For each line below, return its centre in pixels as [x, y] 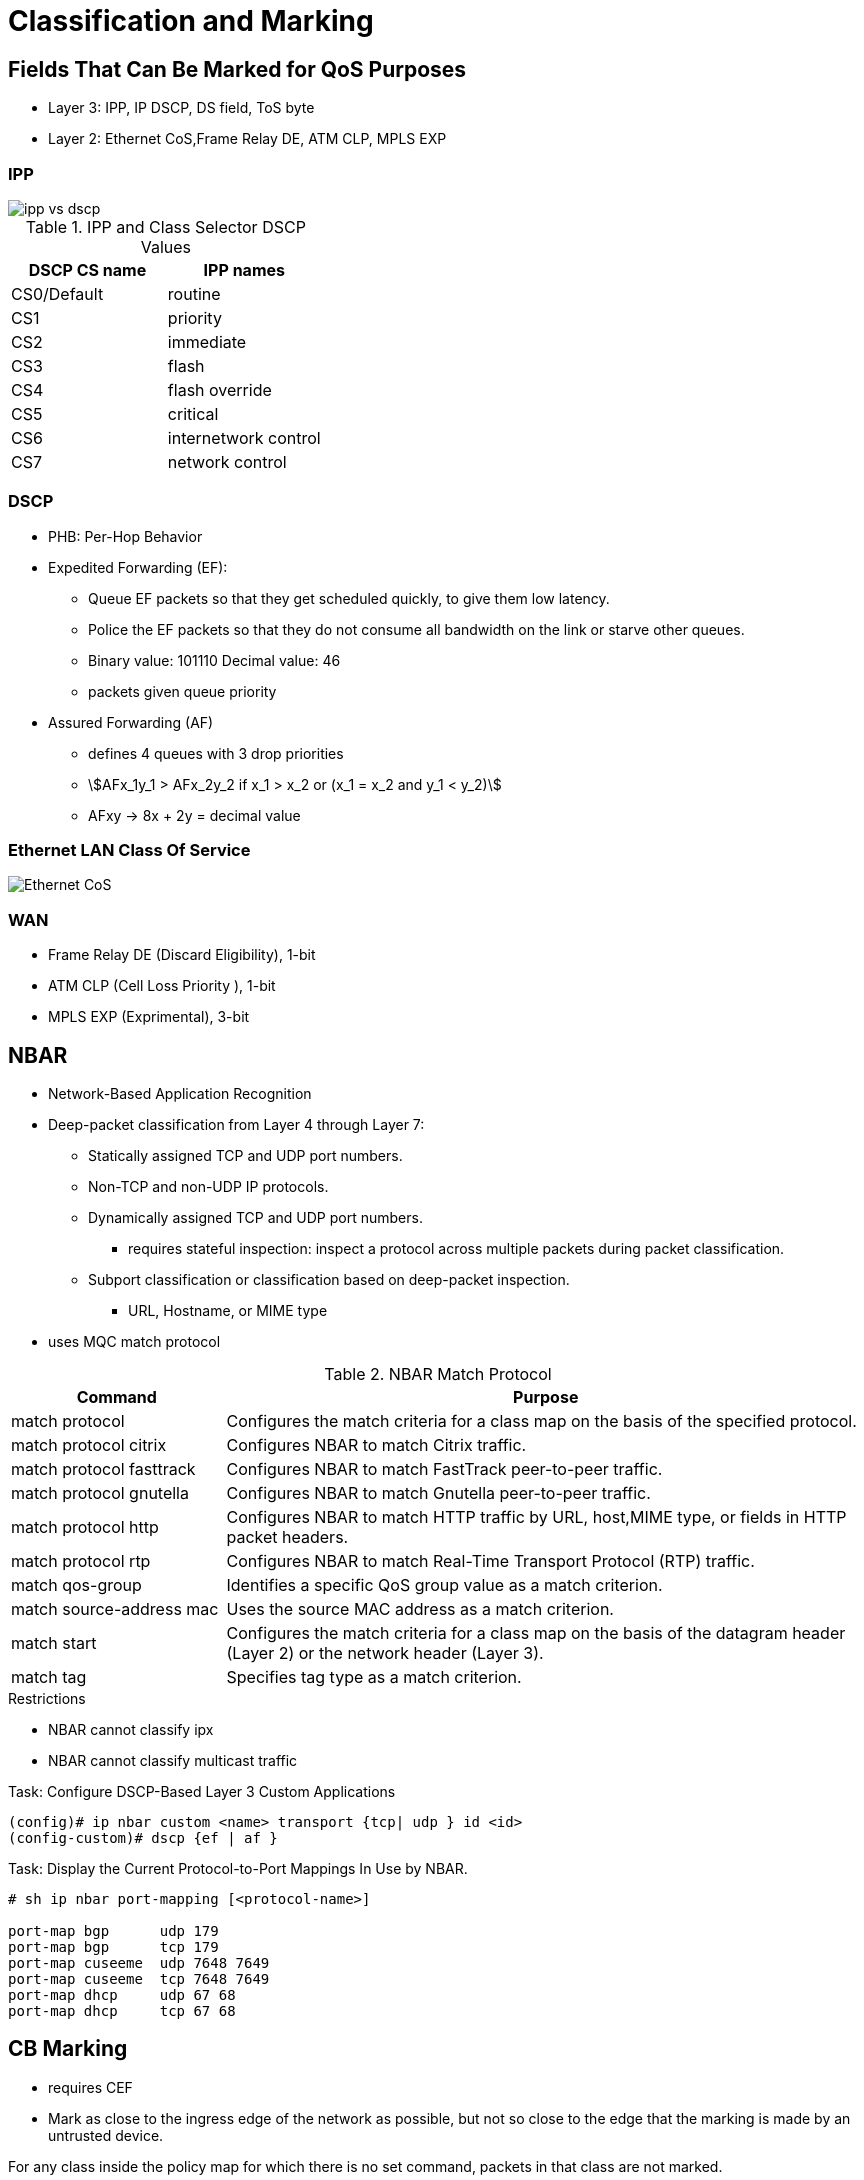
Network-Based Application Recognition [180, 1094]
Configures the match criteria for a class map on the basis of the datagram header [536, 1633]
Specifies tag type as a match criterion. [374, 1677]
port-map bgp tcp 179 [113, 1947]
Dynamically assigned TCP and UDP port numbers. [255, 1218]
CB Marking [68, 2049]
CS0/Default [57, 293]
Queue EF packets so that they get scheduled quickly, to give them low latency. [349, 598]
